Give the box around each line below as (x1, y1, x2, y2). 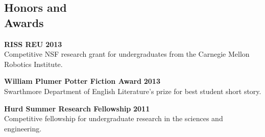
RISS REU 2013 (4, 38, 62, 49)
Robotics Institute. (4, 58, 63, 69)
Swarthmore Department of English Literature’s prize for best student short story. (4, 85, 261, 96)
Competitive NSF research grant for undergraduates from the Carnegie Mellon (4, 49, 250, 59)
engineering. (4, 123, 42, 133)
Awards (4, 14, 44, 30)
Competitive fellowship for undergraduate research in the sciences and (4, 113, 223, 124)
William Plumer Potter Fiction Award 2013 (4, 76, 160, 86)
